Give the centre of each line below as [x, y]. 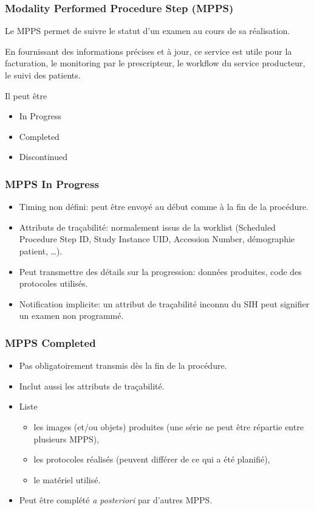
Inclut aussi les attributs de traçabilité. [92, 386]
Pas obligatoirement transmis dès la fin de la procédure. [123, 365]
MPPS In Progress [52, 183]
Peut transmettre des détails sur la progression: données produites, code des [160, 271]
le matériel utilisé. [67, 479]
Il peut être [26, 95]
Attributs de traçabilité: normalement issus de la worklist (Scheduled [147, 227]
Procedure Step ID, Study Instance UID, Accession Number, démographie [157, 239]
